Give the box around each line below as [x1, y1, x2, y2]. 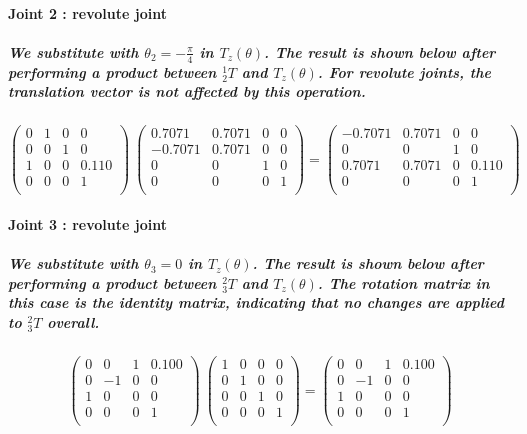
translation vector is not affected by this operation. [8, 81, 366, 102]
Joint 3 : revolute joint [8, 213, 167, 234]
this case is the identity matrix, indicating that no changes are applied [8, 292, 504, 313]
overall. [47, 311, 100, 332]
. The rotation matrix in [317, 272, 490, 293]
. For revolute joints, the [317, 61, 491, 82]
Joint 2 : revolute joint [8, 2, 167, 23]
